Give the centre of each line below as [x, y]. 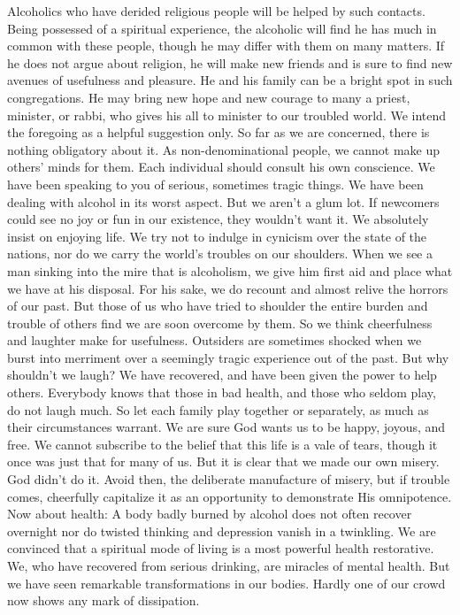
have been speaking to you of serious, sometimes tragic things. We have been [215, 184]
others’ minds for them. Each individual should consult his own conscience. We [221, 167]
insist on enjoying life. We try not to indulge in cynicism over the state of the [217, 236]
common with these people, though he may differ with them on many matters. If [226, 46]
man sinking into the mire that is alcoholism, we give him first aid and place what [230, 270]
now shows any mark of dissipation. [103, 600]
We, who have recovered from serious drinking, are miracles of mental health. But [229, 565]
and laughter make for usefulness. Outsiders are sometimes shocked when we [215, 340]
